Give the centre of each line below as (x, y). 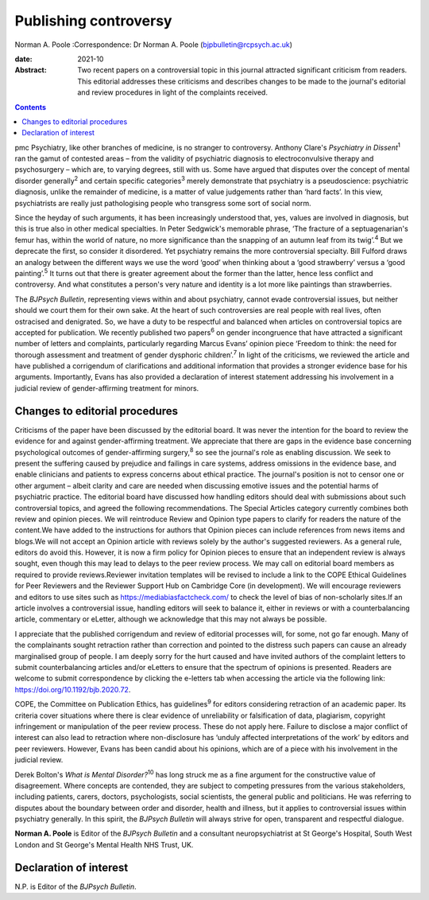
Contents (31, 107)
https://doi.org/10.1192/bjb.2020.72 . (73, 689)
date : (23, 59)
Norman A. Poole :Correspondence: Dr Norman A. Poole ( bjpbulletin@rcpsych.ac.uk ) (154, 45)
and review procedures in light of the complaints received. (172, 92)
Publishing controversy (93, 21)
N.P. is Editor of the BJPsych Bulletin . (75, 886)
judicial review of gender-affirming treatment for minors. (107, 388)
